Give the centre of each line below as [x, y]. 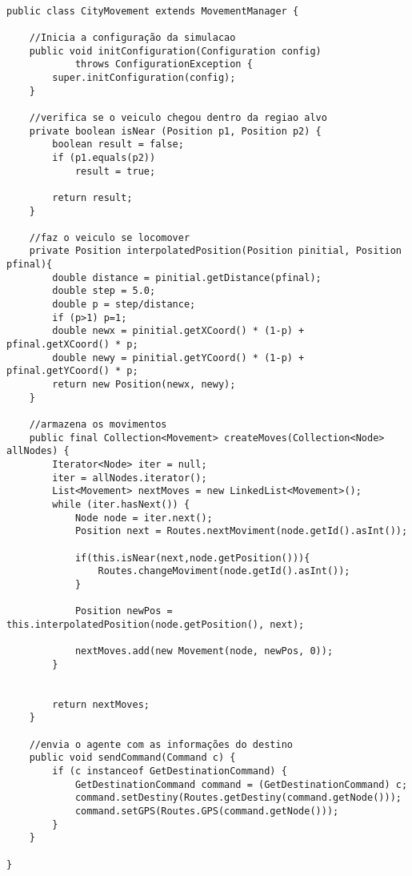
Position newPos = [124, 611]
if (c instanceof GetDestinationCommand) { [170, 772]
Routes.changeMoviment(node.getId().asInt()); [224, 571]
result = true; [115, 171]
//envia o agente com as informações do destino [161, 744]
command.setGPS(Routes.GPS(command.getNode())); [207, 812]
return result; [92, 197]
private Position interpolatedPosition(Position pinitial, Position [215, 251]
